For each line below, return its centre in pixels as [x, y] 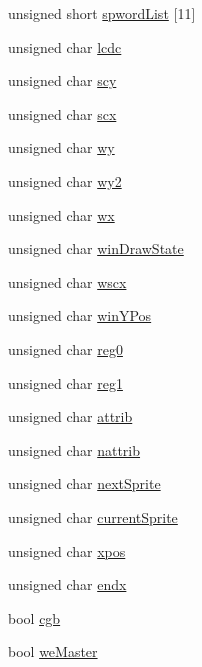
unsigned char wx [61, 214]
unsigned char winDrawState [96, 248]
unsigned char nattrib [74, 449]
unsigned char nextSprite [84, 483]
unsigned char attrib [70, 416]
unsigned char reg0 [65, 348]
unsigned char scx [62, 113]
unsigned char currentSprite [93, 516]
